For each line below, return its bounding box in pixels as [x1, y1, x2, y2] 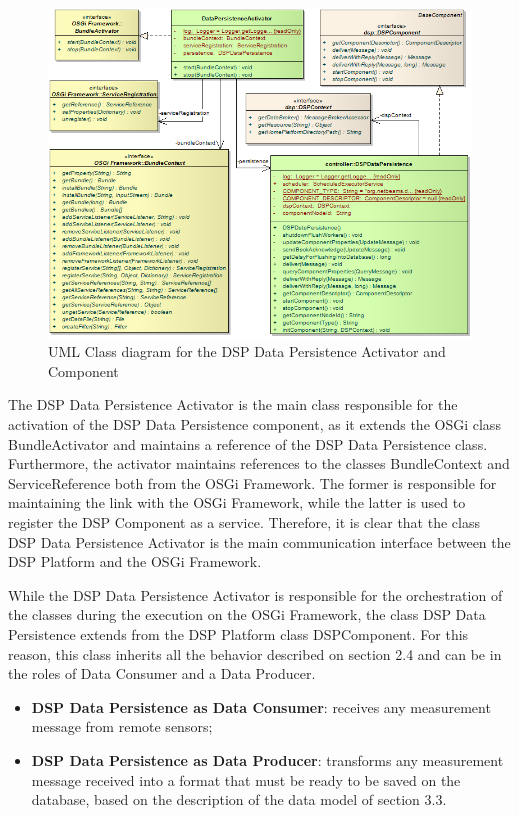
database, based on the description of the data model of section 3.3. [31, 789, 447, 810]
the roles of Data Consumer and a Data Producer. [8, 663, 316, 684]
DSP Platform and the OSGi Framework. [8, 551, 262, 572]
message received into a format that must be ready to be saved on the [31, 769, 461, 790]
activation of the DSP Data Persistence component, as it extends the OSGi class [8, 414, 501, 435]
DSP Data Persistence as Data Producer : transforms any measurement [31, 749, 504, 770]
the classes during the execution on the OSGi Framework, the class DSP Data [8, 604, 486, 625]
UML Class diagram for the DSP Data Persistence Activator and [48, 341, 446, 362]
